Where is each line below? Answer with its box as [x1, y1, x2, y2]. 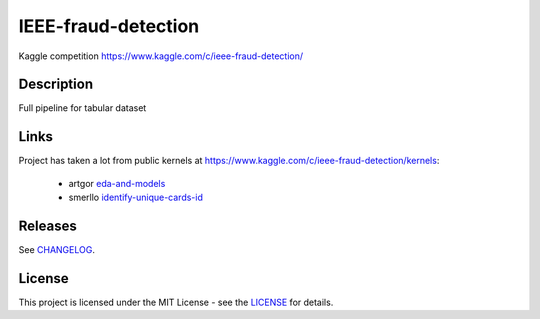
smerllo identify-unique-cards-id [68, 191, 204, 204]
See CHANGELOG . [18, 244, 95, 256]
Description [18, 76, 94, 93]
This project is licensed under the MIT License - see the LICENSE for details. [18, 296, 334, 308]
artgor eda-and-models [68, 177, 166, 189]
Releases [18, 217, 77, 234]
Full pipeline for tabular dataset [18, 102, 147, 114]
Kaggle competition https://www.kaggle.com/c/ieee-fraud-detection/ [18, 50, 304, 62]
